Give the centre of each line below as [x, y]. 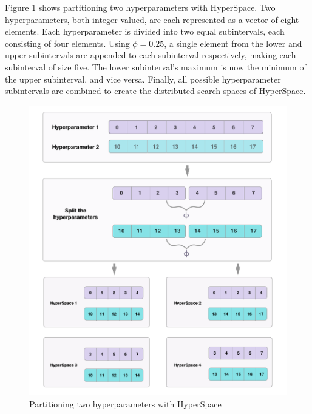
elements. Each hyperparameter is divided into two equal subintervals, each [145, 31]
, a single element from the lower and [233, 43]
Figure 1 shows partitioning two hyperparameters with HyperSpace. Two [140, 7]
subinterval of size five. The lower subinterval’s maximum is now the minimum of [156, 66]
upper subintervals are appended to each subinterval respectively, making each [151, 55]
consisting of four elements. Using [67, 43]
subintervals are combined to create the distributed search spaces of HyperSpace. [155, 91]
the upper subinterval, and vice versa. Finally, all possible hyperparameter [143, 79]
